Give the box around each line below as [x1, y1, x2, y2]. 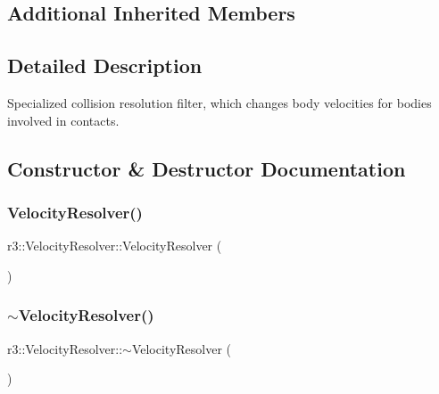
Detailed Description [7, 52, 203, 79]
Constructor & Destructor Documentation [7, 154, 406, 182]
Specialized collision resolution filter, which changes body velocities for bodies [7, 93, 432, 111]
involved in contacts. [7, 111, 120, 129]
